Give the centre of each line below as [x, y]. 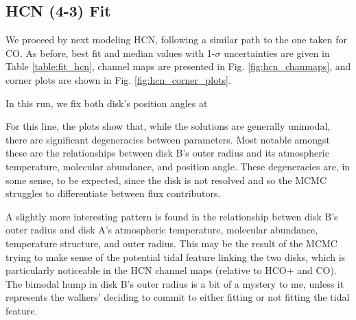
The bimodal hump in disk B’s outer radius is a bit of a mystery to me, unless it [175, 283]
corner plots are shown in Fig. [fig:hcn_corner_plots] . [118, 79]
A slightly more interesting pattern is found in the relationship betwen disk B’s [172, 216]
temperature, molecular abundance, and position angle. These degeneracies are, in [178, 166]
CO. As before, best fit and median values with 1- [110, 53]
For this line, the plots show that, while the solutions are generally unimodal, [168, 126]
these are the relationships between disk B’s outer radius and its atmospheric [167, 153]
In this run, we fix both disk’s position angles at [107, 103]
